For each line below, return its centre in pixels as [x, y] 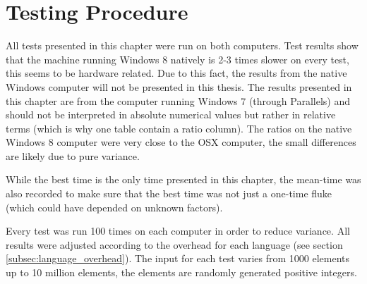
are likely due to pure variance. [73, 155]
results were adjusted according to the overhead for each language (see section [174, 244]
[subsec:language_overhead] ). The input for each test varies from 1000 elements [178, 258]
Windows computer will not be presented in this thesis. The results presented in [179, 86]
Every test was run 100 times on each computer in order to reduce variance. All [178, 231]
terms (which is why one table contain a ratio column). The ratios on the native [179, 128]
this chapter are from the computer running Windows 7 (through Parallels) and [178, 100]
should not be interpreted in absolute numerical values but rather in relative [171, 115]
